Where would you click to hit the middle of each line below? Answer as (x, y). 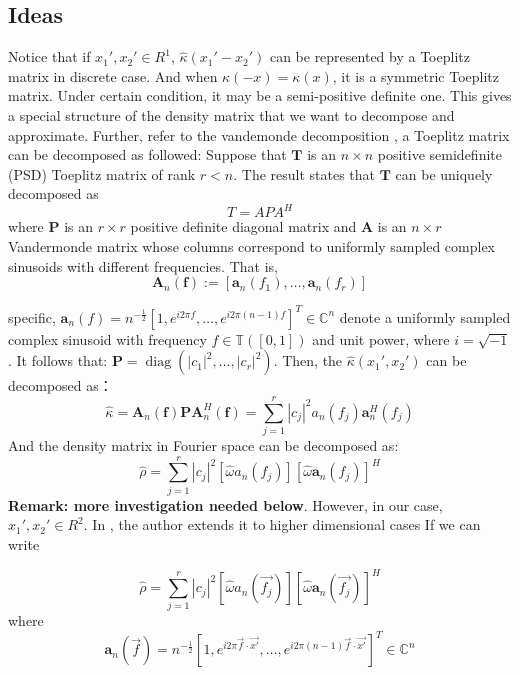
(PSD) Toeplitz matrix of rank (102, 173)
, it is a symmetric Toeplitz (416, 75)
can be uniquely (444, 173)
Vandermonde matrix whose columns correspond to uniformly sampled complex (252, 246)
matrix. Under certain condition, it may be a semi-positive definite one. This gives (260, 95)
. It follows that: (58, 360)
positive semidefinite (439, 154)
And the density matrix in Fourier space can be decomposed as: (203, 445)
